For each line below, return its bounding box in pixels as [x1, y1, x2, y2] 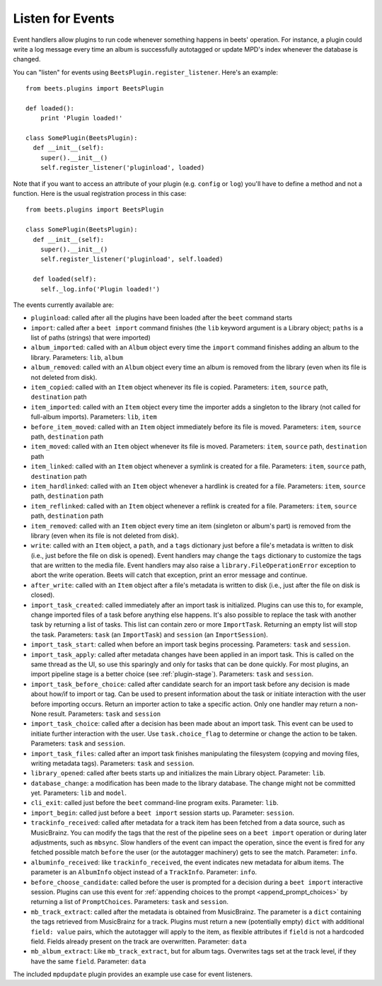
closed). [30, 591, 55, 599]
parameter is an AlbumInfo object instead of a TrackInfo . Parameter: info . [30, 868, 257, 876]
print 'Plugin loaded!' [40, 114, 123, 122]
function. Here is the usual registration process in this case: [13, 190, 187, 198]
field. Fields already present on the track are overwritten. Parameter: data [30, 937, 247, 946]
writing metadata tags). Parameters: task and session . [30, 759, 195, 767]
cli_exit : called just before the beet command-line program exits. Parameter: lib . [30, 799, 279, 807]
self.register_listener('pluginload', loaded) [40, 163, 205, 172]
